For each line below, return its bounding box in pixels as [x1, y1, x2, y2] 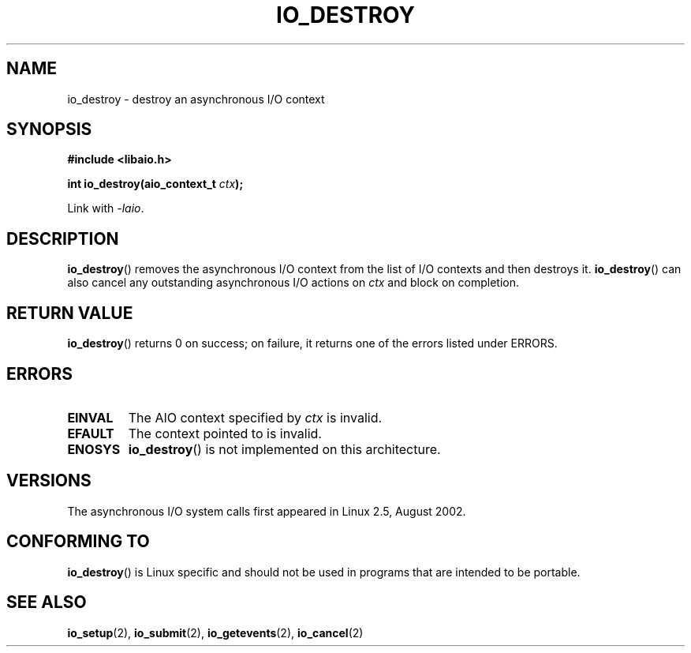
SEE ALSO [6, 592, 87, 613]
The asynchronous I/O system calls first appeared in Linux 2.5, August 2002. [67, 504, 466, 518]
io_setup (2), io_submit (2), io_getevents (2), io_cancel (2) [67, 625, 364, 640]
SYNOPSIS [6, 119, 92, 140]
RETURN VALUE [6, 302, 133, 323]
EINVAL [67, 409, 114, 426]
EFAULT [67, 425, 114, 441]
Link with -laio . [67, 201, 144, 216]
